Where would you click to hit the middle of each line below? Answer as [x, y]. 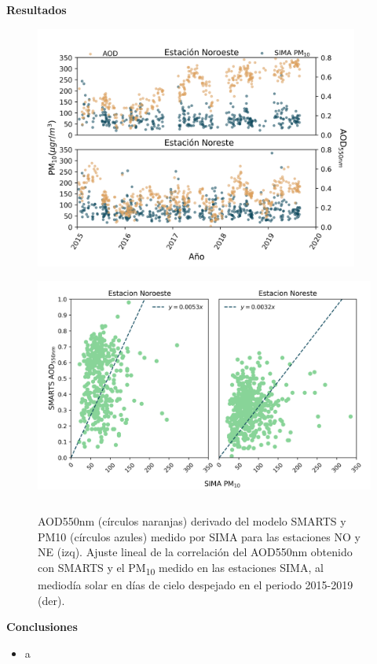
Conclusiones [42, 627]
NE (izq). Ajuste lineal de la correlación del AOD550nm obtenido [195, 552]
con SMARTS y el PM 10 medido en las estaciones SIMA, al [181, 568]
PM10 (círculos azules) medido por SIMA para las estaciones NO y [199, 536]
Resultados [37, 9]
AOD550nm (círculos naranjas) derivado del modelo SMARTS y [192, 521]
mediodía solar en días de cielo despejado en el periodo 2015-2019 [196, 585]
